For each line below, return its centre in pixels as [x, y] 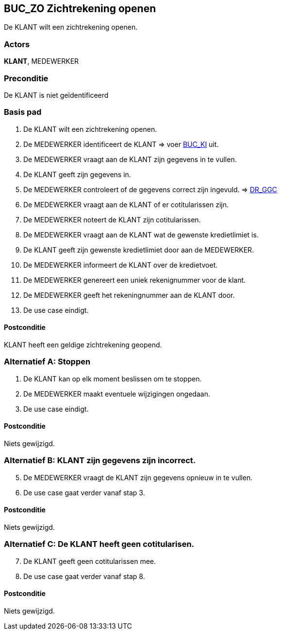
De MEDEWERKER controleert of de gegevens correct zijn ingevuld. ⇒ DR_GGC [150, 189]
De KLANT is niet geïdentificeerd [56, 95]
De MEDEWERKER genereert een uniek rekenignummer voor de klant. [135, 280]
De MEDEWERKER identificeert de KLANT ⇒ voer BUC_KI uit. [121, 144]
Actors [17, 44]
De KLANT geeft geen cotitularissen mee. [90, 561]
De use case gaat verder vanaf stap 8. [84, 576]
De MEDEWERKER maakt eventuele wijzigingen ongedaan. [117, 394]
